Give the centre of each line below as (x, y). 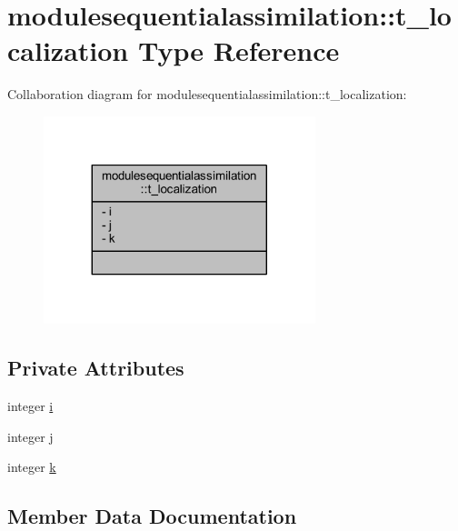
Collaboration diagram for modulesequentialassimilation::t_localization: (207, 94)
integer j (30, 436)
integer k (32, 467)
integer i (30, 406)
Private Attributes (96, 368)
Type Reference (239, 50)
